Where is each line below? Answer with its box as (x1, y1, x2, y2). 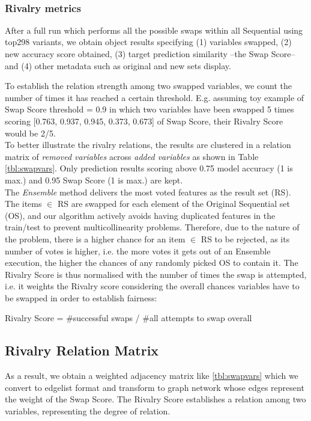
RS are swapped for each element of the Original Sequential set (57, 197, 290, 210)
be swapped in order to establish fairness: (5, 291, 157, 304)
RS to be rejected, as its (201, 232, 290, 245)
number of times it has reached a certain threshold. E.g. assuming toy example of (5, 91, 304, 103)
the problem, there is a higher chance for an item (5, 232, 186, 245)
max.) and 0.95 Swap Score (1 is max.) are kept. (5, 173, 183, 186)
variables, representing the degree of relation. (5, 405, 171, 417)
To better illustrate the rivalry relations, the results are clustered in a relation (5, 138, 291, 151)
